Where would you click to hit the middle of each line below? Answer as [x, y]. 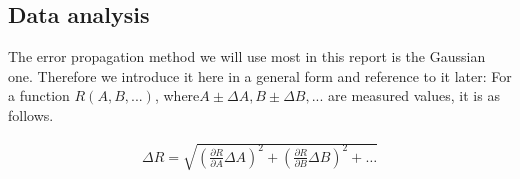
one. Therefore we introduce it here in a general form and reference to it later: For [260, 75]
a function [39, 95]
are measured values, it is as [414, 95]
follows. [31, 114]
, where [177, 95]
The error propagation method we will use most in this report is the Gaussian [247, 56]
